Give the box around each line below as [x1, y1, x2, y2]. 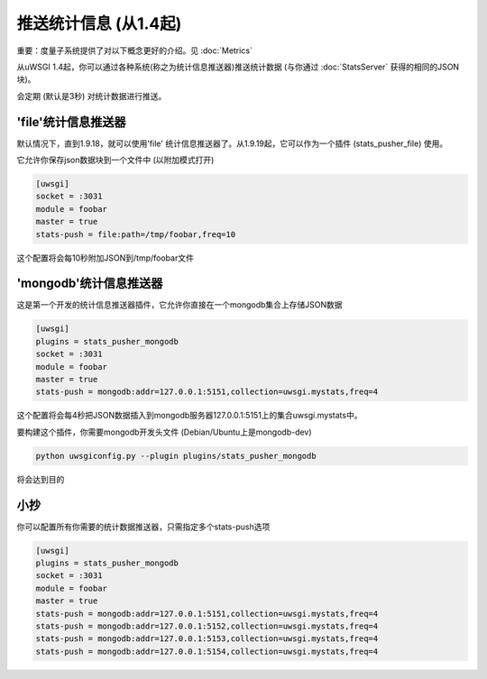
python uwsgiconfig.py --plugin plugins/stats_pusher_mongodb [35, 451, 317, 461]
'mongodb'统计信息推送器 [16, 276, 163, 291]
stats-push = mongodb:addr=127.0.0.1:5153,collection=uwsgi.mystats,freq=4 [35, 634, 379, 644]
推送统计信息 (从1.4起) [16, 14, 182, 33]
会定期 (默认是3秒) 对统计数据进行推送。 [16, 90, 167, 101]
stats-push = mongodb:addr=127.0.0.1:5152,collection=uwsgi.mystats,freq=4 [35, 620, 379, 631]
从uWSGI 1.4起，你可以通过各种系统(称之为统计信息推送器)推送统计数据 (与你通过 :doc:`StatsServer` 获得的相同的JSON [16, 61, 460, 72]
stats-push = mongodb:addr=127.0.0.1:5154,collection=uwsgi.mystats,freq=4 [35, 646, 379, 656]
